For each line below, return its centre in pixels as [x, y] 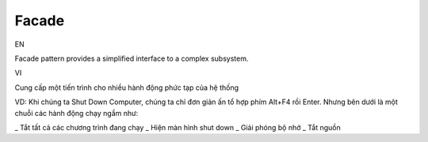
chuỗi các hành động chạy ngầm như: [76, 113]
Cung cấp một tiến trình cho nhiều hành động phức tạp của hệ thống [127, 88]
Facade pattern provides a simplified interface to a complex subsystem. [132, 58]
